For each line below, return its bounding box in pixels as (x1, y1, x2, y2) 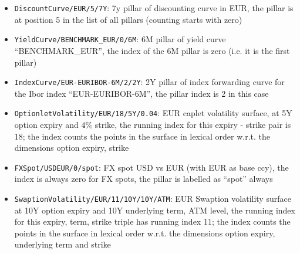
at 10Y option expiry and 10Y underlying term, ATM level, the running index (14, 204, 295, 216)
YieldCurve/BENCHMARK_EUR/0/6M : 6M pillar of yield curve (14, 33, 226, 45)
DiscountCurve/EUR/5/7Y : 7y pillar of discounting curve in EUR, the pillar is (14, 2, 294, 13)
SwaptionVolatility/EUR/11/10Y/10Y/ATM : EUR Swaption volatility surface (14, 192, 291, 205)
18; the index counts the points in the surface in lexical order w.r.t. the (14, 130, 270, 142)
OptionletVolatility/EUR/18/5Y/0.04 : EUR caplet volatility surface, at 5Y (14, 107, 292, 119)
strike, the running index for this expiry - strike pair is (95, 118, 291, 130)
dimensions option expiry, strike (14, 141, 129, 154)
